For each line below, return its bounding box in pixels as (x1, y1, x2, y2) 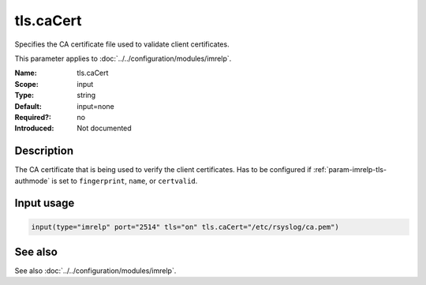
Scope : (14, 79, 39, 88)
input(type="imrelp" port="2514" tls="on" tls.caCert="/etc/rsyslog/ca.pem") (31, 222, 339, 231)
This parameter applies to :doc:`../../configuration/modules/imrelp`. (14, 54, 232, 63)
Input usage (14, 197, 75, 210)
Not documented (77, 123, 132, 133)
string (77, 91, 96, 100)
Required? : (14, 112, 51, 122)
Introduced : (14, 123, 54, 133)
